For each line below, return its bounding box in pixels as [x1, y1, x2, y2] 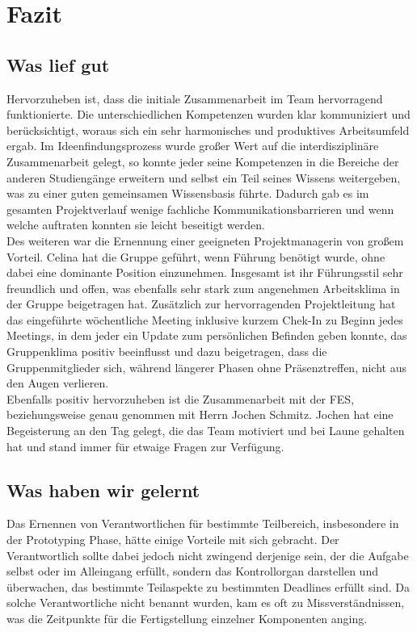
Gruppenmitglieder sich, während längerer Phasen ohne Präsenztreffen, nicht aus [6, 358, 406, 375]
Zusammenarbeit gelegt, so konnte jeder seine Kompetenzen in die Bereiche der [6, 153, 399, 170]
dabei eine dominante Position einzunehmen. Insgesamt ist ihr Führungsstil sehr [6, 264, 403, 281]
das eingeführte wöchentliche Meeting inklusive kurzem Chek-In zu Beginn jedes [6, 311, 403, 328]
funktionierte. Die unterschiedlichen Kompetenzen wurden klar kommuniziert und [6, 106, 411, 123]
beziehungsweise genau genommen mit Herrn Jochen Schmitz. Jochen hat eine [6, 406, 394, 423]
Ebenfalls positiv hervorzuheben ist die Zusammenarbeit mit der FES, [6, 390, 355, 407]
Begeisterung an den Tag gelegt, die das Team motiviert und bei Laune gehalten [6, 422, 405, 439]
